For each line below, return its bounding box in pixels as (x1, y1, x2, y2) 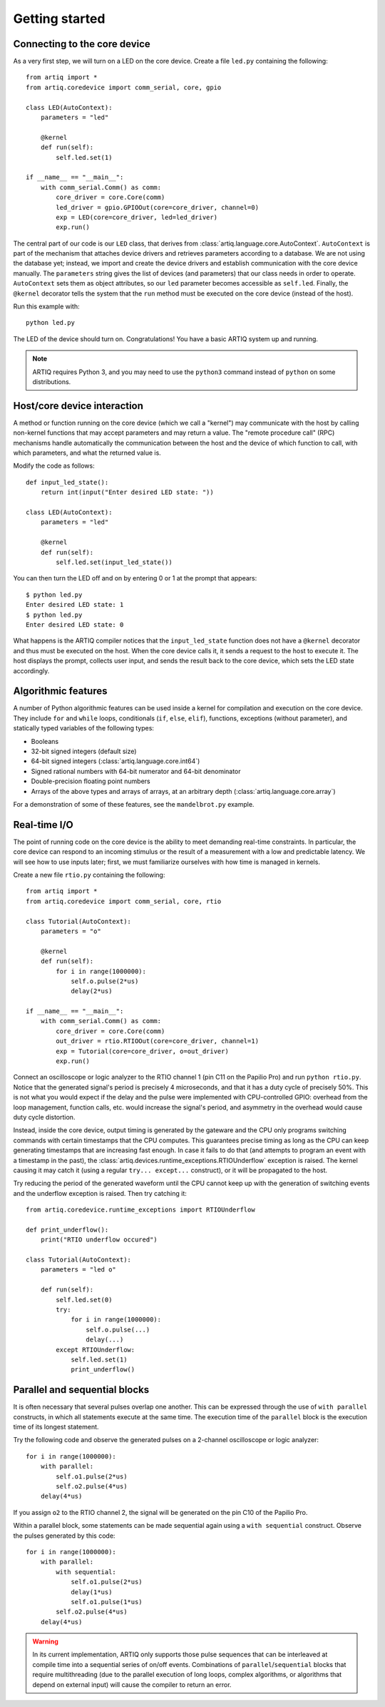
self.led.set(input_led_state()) (56, 558, 173, 566)
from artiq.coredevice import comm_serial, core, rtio (26, 897, 222, 905)
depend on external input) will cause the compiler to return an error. (32, 1680, 232, 1688)
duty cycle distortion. (13, 1112, 76, 1121)
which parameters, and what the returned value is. (13, 448, 162, 457)
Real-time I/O (13, 818, 74, 831)
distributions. (32, 378, 71, 386)
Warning (32, 1637, 58, 1646)
